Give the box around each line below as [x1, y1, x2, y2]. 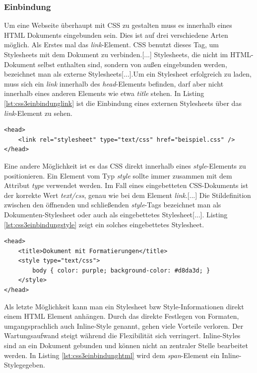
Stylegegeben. [4, 360, 45, 370]
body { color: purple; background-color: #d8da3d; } [32, 267, 210, 274]
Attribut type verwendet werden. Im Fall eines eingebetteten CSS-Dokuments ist [4, 180, 249, 190]
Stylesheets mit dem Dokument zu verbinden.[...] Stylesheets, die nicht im [4, 49, 228, 59]
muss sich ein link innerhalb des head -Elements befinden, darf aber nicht [4, 78, 224, 89]
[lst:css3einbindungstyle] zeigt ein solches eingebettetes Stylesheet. [4, 219, 204, 229]
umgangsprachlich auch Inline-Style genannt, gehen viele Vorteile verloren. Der [4, 320, 244, 331]
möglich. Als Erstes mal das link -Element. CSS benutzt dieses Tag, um [4, 39, 219, 50]
